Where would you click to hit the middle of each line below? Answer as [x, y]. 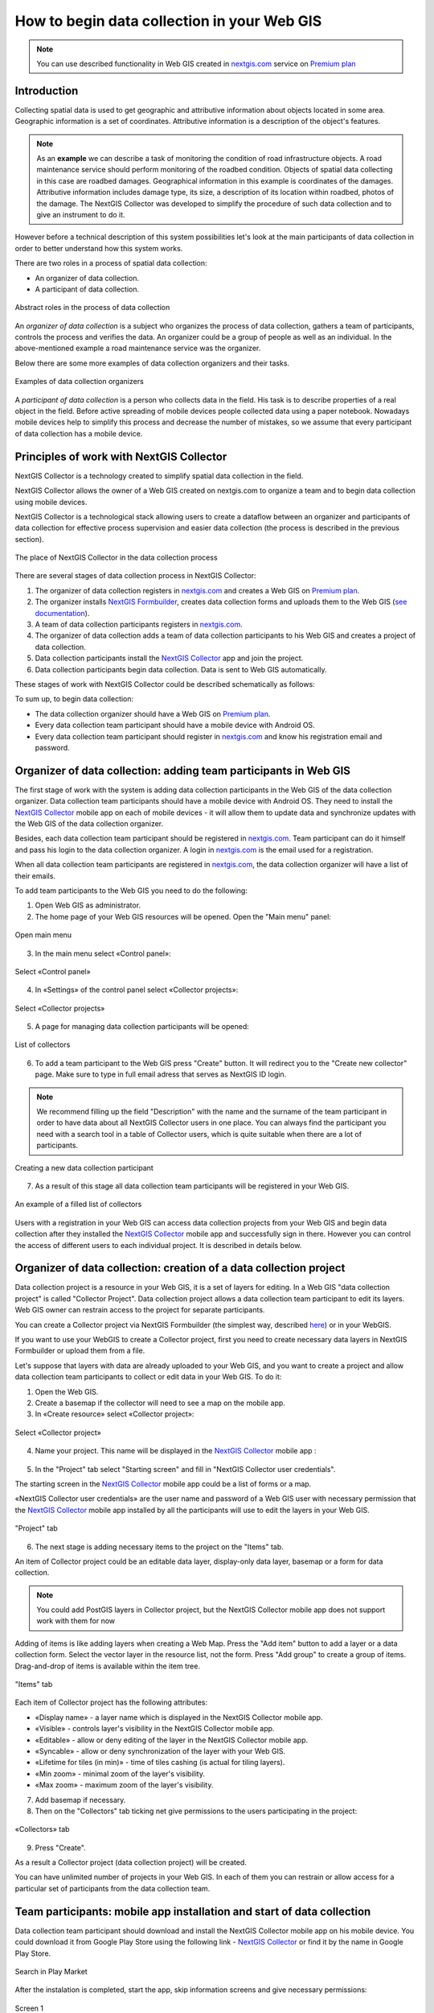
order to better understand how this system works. [99, 248]
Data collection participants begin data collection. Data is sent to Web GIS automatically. [181, 669]
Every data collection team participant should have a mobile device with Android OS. [175, 725]
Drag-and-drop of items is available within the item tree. [108, 1666]
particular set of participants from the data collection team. [113, 1888]
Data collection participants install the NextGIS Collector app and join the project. [169, 658]
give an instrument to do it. [81, 214]
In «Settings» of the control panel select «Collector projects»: [137, 990]
